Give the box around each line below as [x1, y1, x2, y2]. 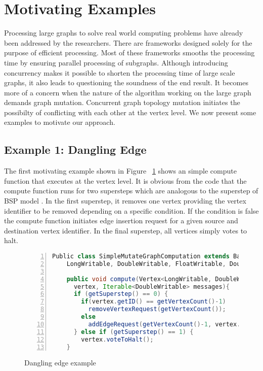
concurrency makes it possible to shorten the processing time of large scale [4, 67, 235, 78]
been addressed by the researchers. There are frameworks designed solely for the [4, 37, 252, 48]
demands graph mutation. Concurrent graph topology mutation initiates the [4, 97, 240, 108]
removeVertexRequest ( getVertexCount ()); [88, 306, 226, 313]
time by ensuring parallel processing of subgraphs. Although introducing [4, 57, 228, 68]
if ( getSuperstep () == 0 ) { [73, 290, 168, 298]
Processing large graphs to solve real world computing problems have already [4, 27, 243, 38]
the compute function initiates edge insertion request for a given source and [4, 215, 238, 226]
